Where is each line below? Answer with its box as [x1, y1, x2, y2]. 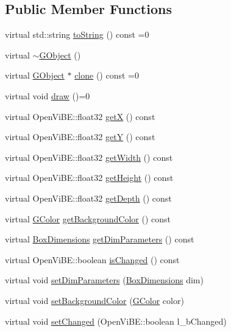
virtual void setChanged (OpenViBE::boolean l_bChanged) [5, 314, 227, 327]
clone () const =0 [74, 69, 139, 82]
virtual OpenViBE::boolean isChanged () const [5, 253, 180, 266]
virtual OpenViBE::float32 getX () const [5, 110, 155, 122]
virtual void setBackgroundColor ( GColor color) [5, 294, 184, 306]
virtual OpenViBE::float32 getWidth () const [5, 150, 173, 163]
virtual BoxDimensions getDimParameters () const [5, 233, 194, 245]
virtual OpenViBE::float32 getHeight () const [5, 171, 174, 184]
